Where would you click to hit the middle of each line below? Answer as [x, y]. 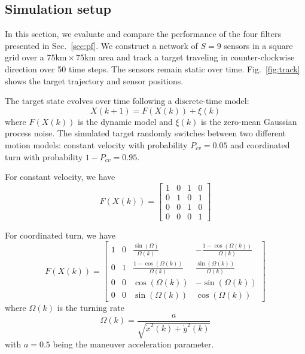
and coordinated [260, 144]
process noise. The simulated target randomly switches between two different [145, 133]
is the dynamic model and [125, 121]
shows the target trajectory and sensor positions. [94, 80]
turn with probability [44, 156]
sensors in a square [258, 45]
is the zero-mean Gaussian [249, 121]
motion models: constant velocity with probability [96, 144]
